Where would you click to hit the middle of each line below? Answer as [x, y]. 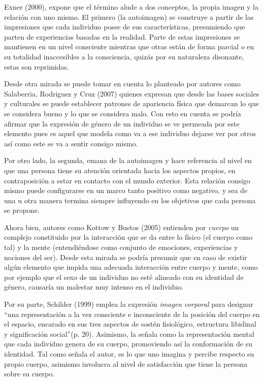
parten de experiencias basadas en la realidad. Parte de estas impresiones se [122, 36]
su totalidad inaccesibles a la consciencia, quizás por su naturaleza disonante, [124, 56]
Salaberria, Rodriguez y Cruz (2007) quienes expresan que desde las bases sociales [132, 93]
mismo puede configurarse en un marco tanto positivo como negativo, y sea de [126, 190]
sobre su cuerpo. [29, 374]
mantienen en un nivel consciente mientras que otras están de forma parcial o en [129, 46]
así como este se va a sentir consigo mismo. [71, 143]
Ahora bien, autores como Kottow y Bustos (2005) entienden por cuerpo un [122, 227]
